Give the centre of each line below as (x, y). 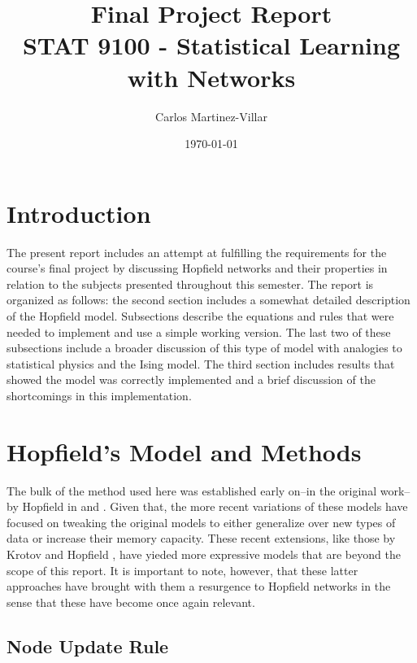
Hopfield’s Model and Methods (184, 451)
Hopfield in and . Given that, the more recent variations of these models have (215, 506)
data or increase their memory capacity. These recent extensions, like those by (201, 538)
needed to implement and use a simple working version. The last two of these (199, 331)
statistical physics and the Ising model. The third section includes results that (201, 363)
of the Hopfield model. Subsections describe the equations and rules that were (200, 316)
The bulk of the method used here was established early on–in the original (192, 490)
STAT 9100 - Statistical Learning (211, 45)
